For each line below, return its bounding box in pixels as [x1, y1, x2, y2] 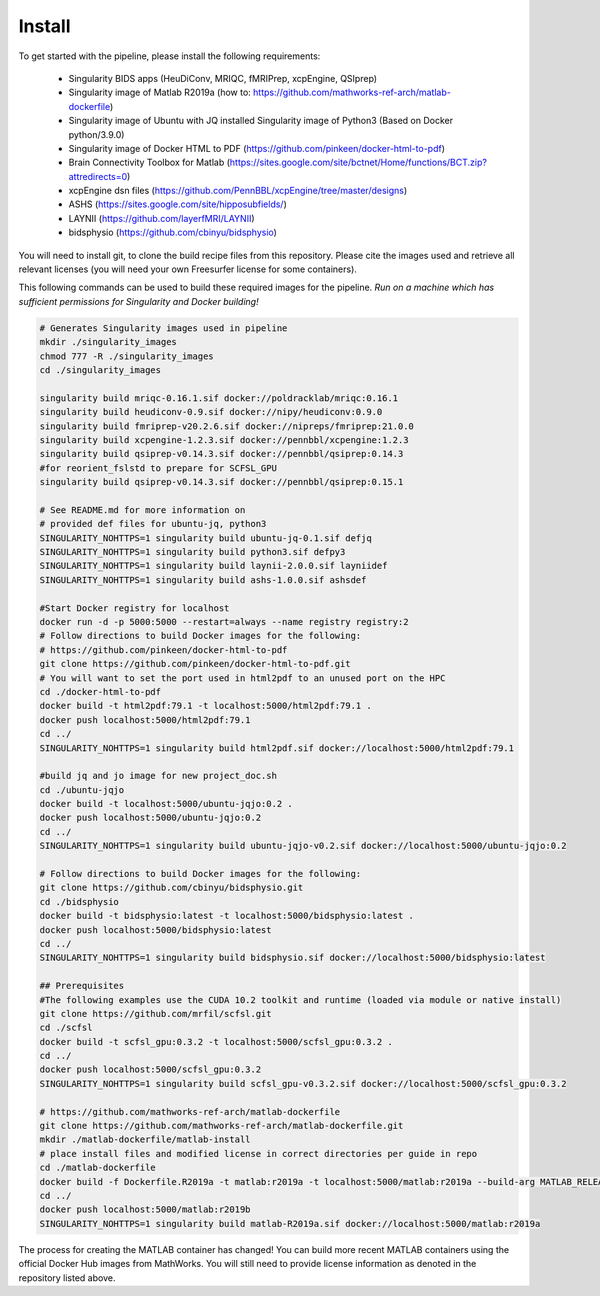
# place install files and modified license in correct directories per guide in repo [39, 1148, 478, 1159]
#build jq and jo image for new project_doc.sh [39, 770, 277, 782]
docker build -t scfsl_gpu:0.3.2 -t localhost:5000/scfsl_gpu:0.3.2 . [39, 1036, 394, 1047]
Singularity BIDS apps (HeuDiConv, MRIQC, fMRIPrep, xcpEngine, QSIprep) [68, 72, 378, 84]
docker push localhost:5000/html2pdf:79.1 [39, 714, 251, 725]
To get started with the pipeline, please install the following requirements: [18, 50, 321, 62]
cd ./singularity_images [39, 364, 162, 375]
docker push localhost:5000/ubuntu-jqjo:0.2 [39, 812, 262, 824]
